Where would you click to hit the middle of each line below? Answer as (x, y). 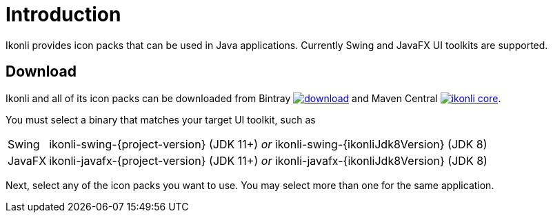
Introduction (63, 14)
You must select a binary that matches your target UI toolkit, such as (161, 119)
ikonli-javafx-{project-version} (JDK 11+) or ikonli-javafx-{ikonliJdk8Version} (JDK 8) (268, 160)
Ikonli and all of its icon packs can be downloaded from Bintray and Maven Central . (253, 98)
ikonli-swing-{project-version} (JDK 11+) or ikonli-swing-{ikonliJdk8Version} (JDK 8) (268, 144)
